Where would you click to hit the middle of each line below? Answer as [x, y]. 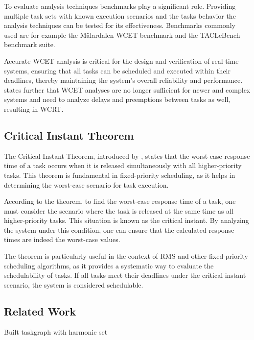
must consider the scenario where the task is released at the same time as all [119, 210]
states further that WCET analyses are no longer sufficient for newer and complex [127, 89]
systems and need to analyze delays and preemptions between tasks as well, [117, 99]
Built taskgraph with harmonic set [56, 331]
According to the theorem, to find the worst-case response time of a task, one [120, 201]
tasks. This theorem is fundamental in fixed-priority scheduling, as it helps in [120, 175]
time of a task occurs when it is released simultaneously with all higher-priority [123, 165]
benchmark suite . [30, 44]
